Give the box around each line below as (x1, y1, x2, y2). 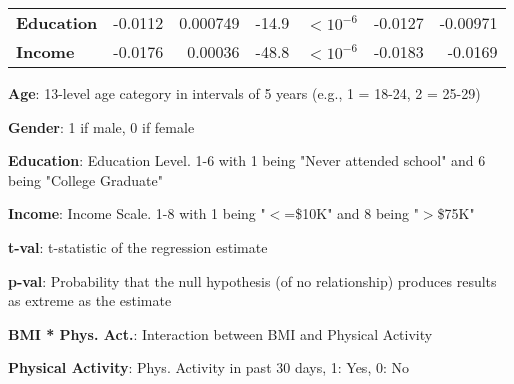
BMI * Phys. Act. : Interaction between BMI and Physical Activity (8, 323, 433, 344)
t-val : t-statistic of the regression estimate (8, 236, 268, 257)
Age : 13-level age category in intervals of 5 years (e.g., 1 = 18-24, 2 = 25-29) (8, 83, 481, 103)
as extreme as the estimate (8, 290, 172, 311)
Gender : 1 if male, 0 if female (8, 116, 195, 137)
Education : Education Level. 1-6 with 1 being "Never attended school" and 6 (8, 150, 486, 171)
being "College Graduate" (8, 169, 163, 190)
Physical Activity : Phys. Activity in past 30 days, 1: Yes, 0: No (8, 357, 409, 378)
